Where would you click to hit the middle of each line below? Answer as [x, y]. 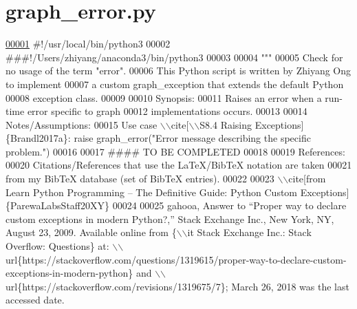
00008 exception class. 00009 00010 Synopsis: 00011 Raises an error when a [164, 97]
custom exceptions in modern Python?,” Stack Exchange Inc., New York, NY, [170, 219]
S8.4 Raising [226, 124]
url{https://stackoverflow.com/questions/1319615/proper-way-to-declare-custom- [176, 259]
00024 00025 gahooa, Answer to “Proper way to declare [229, 205]
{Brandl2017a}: [38, 138]
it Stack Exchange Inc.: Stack [249, 232]
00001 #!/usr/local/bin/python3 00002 [88, 44]
